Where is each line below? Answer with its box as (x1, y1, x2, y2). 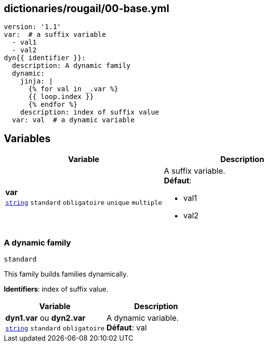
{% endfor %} (28, 100, 78, 109)
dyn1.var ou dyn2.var (5, 313, 86, 323)
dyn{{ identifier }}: (4, 54, 86, 62)
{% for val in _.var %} (28, 85, 119, 93)
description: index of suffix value (20, 108, 159, 116)
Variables (4, 132, 51, 145)
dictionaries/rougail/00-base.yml (4, 2, 170, 15)
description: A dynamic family (12, 62, 131, 70)
